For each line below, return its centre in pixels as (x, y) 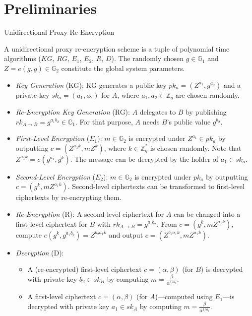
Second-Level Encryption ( (56, 176)
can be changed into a (207, 214)
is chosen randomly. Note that (196, 148)
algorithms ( (23, 58)
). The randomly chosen (148, 58)
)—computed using (184, 296)
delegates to (158, 111)
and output (126, 234)
